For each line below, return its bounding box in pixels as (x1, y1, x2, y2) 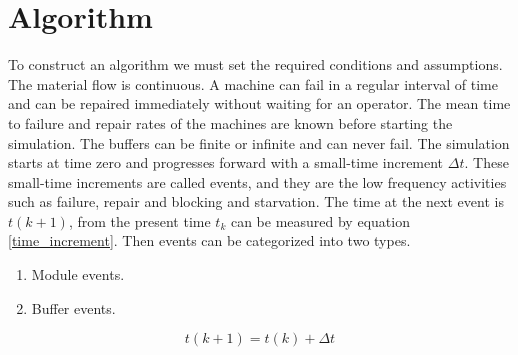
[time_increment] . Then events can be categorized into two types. (8, 230, 411, 251)
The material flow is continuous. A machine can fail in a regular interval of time (8, 73, 498, 94)
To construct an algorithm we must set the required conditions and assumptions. (8, 54, 503, 75)
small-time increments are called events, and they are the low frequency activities (8, 171, 507, 192)
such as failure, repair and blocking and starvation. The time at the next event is (8, 191, 504, 212)
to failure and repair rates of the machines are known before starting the (8, 112, 453, 133)
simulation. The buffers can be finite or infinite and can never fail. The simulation (8, 132, 510, 153)
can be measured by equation (230, 210, 410, 231)
